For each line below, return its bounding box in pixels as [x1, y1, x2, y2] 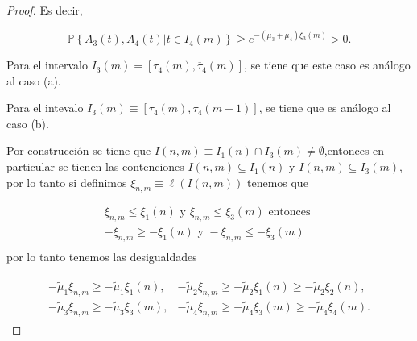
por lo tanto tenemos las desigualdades [6, 248, 197, 265]
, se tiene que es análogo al [258, 99, 391, 116]
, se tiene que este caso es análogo [244, 56, 411, 73]
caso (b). [6, 114, 49, 131]
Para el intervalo [6, 56, 88, 73]
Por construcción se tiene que [6, 142, 151, 159]
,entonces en [324, 142, 385, 159]
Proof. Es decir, [6, 2, 83, 18]
